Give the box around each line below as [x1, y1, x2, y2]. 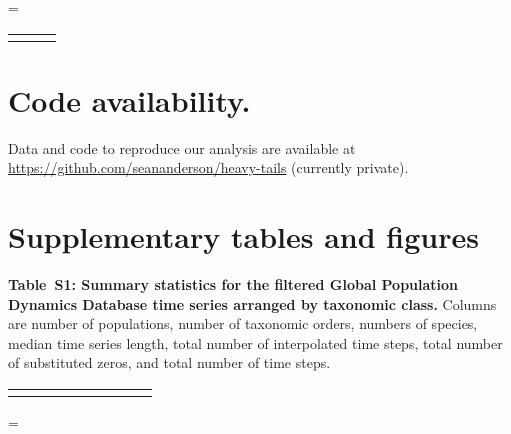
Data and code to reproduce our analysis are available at [8, 137, 356, 158]
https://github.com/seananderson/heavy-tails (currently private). [8, 157, 409, 178]
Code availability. [8, 79, 251, 120]
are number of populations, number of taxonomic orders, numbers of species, [8, 313, 478, 334]
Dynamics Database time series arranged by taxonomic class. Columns [8, 293, 497, 314]
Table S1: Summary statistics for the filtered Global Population [8, 274, 459, 295]
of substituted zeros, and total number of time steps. [8, 352, 331, 373]
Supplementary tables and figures [8, 216, 479, 257]
